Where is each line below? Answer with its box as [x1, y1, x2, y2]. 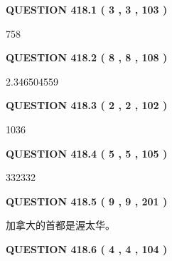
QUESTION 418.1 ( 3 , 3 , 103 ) [6, 2, 168, 16]
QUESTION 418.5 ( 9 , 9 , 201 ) [6, 193, 168, 208]
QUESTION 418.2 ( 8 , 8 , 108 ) [6, 50, 168, 65]
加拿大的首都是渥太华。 [6, 217, 115, 232]
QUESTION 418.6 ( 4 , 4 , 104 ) [6, 241, 168, 256]
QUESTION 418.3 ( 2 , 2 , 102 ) [6, 98, 168, 113]
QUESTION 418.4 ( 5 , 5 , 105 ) [6, 145, 168, 160]
